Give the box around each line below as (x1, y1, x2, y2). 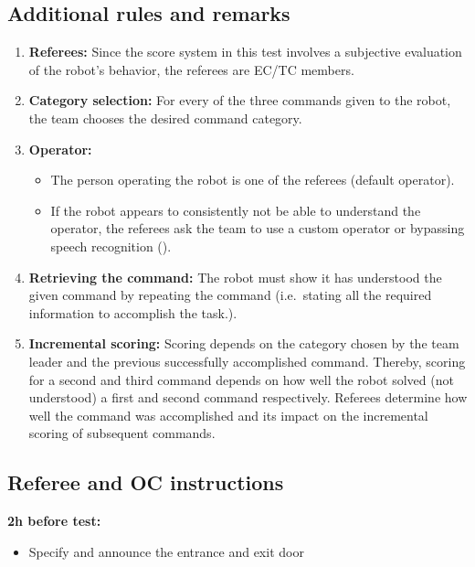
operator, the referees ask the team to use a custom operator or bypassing (50, 219, 465, 238)
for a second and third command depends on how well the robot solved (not (28, 369, 454, 389)
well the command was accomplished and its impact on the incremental (28, 405, 428, 424)
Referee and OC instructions (7, 468, 284, 497)
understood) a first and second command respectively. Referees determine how (28, 388, 468, 407)
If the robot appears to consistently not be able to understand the (50, 200, 421, 219)
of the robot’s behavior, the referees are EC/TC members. (28, 59, 354, 79)
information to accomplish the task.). (28, 303, 237, 322)
